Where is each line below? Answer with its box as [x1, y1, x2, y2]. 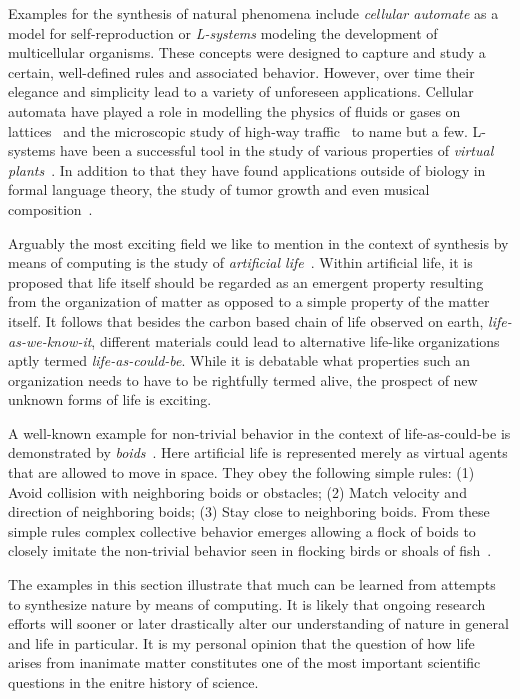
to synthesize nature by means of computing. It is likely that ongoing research [8, 593, 486, 614]
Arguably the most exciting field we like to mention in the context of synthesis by [8, 232, 509, 253]
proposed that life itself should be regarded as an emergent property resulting [8, 271, 484, 292]
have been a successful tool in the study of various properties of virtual [59, 140, 494, 161]
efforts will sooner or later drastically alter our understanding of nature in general [8, 613, 509, 634]
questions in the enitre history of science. [8, 672, 259, 692]
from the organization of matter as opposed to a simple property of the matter [8, 291, 490, 312]
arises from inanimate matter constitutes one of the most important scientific [8, 652, 481, 673]
